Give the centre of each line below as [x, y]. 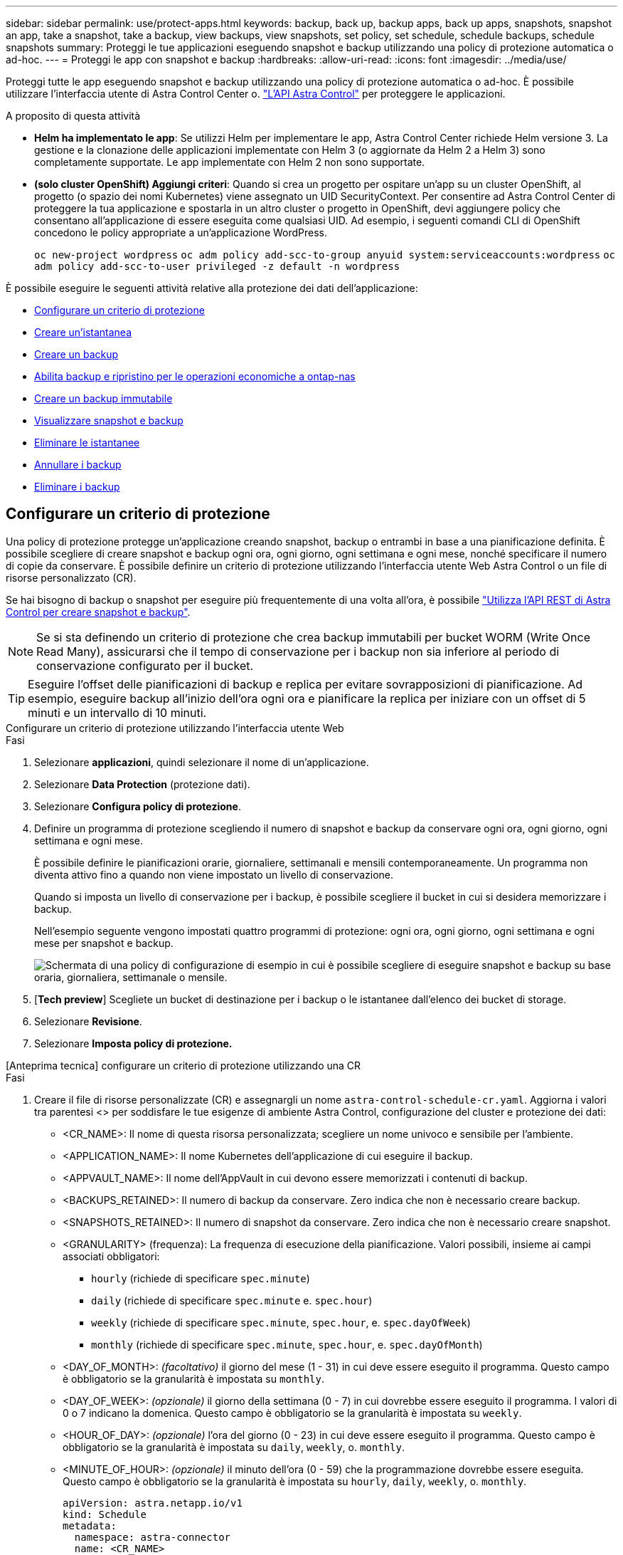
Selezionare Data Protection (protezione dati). [142, 784]
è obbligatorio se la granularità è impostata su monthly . [194, 1378]
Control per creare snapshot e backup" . [98, 612]
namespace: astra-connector [153, 1537]
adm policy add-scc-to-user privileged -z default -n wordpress [217, 266]
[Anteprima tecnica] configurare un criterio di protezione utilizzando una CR [183, 1065]
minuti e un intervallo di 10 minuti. [117, 712]
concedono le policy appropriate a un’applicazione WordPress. [181, 232]
